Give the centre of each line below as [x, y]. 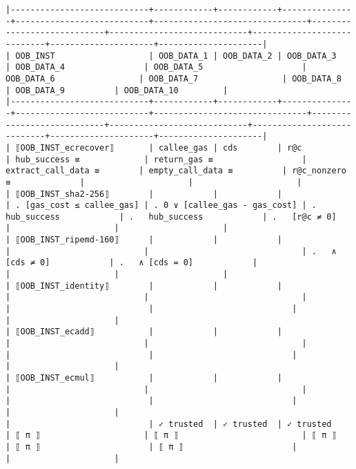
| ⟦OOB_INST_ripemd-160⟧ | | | [144, 240]
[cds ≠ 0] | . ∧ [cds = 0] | [132, 263]
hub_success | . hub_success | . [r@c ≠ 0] [171, 217]
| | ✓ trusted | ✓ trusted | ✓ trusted [169, 424]
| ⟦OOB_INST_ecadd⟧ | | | [144, 332]
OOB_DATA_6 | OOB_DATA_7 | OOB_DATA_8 [174, 78]
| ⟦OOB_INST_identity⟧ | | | [144, 286]
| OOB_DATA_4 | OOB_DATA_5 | [156, 67]
